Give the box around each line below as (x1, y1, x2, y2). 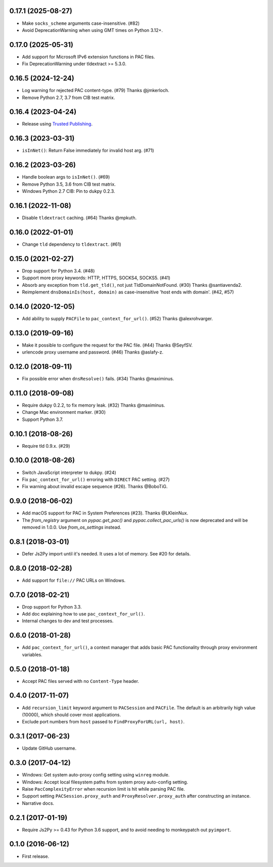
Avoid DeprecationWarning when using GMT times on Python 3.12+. (22, 27, 163, 33)
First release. (22, 853, 50, 859)
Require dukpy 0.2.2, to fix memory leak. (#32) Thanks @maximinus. (22, 402, 165, 408)
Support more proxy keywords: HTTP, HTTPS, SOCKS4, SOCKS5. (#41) (22, 275, 170, 281)
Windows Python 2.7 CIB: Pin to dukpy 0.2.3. (22, 188, 115, 194)
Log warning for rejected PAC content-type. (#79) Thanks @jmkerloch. (22, 88, 169, 94)
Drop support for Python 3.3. (22, 603, 82, 610)
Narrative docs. (22, 800, 55, 806)
